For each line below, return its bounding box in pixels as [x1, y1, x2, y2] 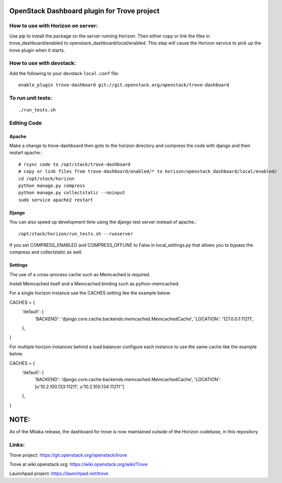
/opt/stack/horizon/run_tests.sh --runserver [18, 231, 134, 237]
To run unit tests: [9, 94, 53, 101]
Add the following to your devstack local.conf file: [9, 70, 119, 76]
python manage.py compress [18, 182, 86, 189]
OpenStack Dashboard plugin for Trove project [9, 7, 159, 15]
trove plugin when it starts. [9, 47, 65, 53]
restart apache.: [9, 150, 43, 156]
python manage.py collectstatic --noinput [18, 190, 126, 196]
